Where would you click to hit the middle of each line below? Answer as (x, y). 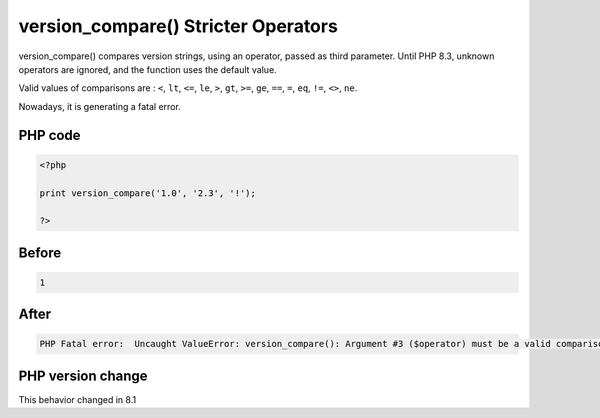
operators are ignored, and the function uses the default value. (147, 69)
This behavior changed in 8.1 (77, 399)
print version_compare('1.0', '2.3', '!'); (148, 193)
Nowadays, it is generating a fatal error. (100, 106)
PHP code (49, 135)
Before (40, 252)
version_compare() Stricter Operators (178, 26)
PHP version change (83, 375)
